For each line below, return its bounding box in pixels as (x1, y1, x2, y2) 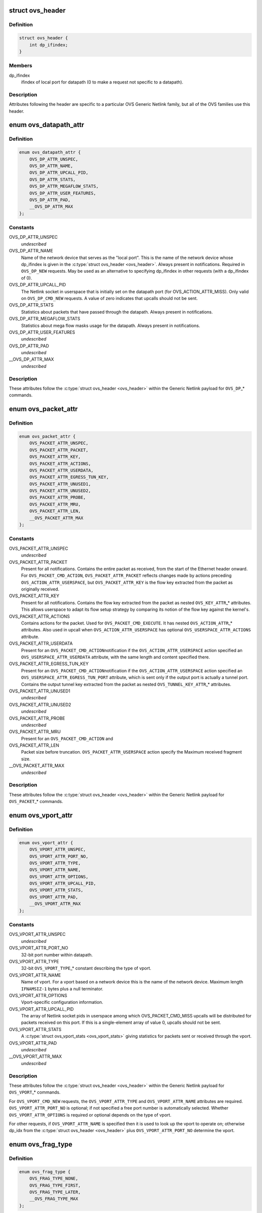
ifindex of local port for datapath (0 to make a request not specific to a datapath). (21, 79, 183, 85)
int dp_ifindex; (29, 42, 68, 48)
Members (9, 62, 33, 69)
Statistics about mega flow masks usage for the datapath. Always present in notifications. (21, 323, 200, 328)
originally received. (21, 586, 60, 592)
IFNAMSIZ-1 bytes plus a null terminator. (21, 985, 104, 992)
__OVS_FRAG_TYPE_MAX (29, 1196, 79, 1202)
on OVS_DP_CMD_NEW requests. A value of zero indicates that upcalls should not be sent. (21, 295, 198, 301)
